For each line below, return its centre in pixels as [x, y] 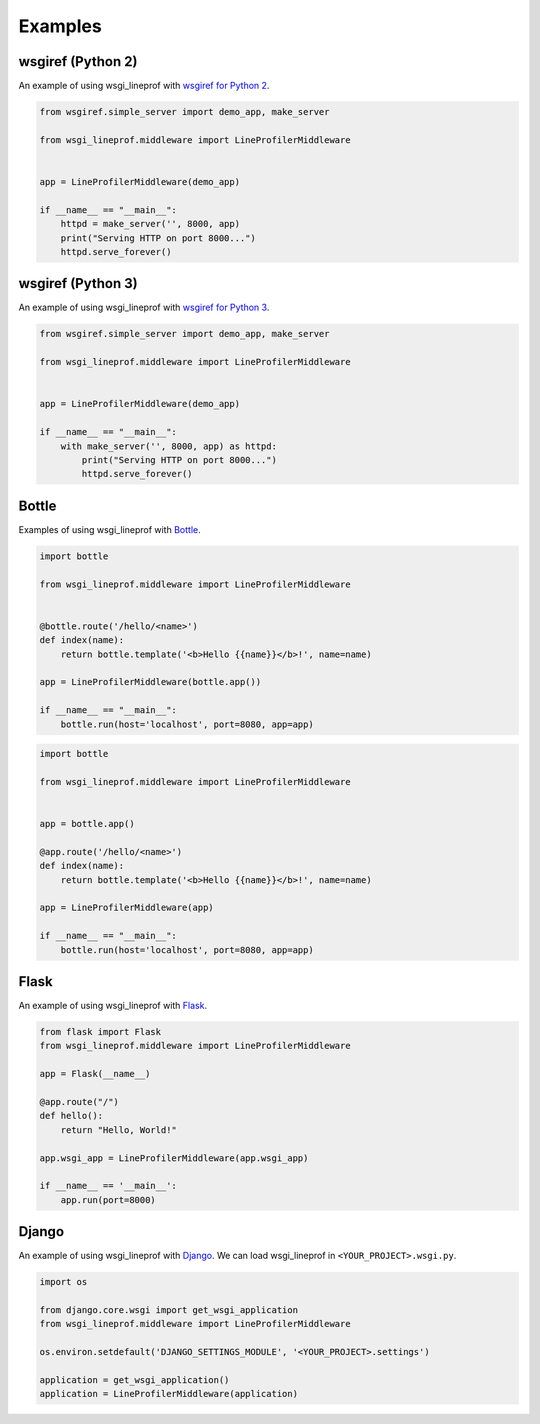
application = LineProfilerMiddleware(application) [169, 1394]
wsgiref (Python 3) [78, 283]
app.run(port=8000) [108, 1199]
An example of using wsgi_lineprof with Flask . [113, 1006]
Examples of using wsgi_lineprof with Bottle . [109, 529]
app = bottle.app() [87, 824]
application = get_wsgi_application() [134, 1379]
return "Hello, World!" [118, 1129]
